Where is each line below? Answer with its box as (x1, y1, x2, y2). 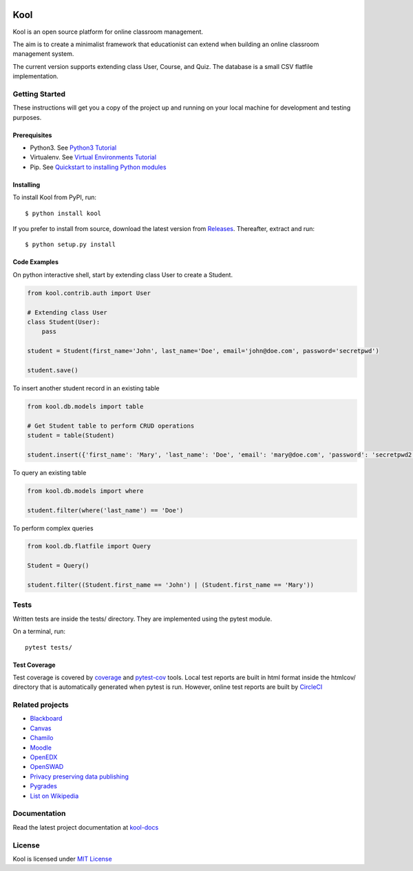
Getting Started (12, 89, 65, 99)
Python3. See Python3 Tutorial (30, 143, 117, 152)
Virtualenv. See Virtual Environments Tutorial (30, 153, 157, 161)
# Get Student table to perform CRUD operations (27, 421, 195, 430)
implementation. (12, 72, 59, 81)
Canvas (30, 724, 52, 732)
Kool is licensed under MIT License (12, 854, 113, 863)
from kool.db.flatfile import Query (27, 542, 151, 550)
